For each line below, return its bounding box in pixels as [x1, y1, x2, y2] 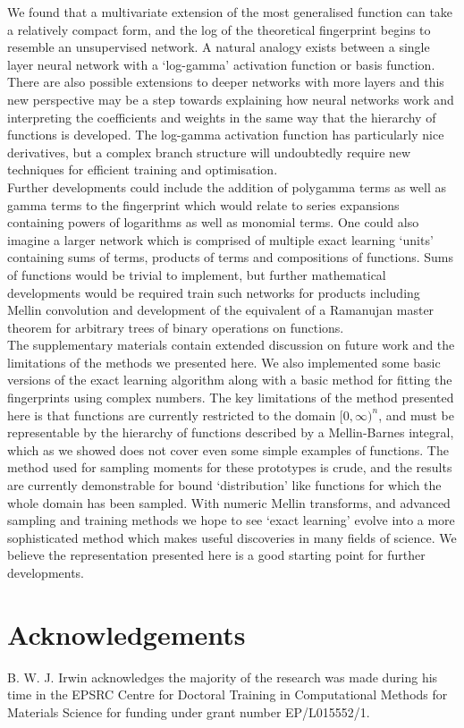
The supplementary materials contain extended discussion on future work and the [7, 335, 455, 354]
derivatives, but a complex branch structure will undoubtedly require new [7, 142, 411, 161]
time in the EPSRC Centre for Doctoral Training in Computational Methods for [7, 685, 448, 704]
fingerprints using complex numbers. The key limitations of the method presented [7, 388, 454, 407]
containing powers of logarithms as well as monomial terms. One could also [7, 213, 419, 232]
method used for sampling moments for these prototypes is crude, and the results [7, 458, 452, 477]
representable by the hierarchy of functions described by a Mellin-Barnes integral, [7, 423, 454, 442]
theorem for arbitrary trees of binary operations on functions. [7, 317, 344, 336]
